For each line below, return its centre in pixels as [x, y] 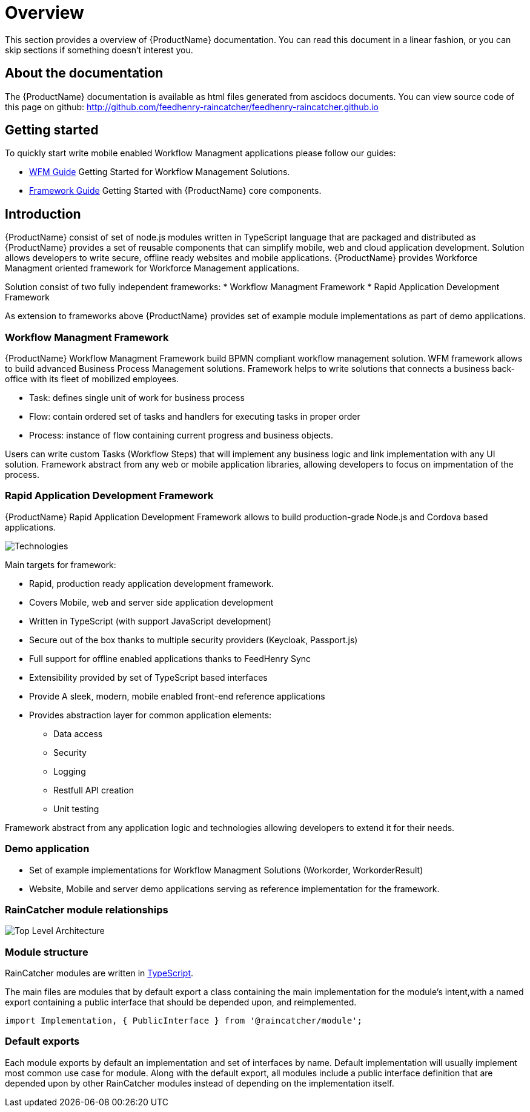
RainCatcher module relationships [87, 909]
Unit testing [76, 809]
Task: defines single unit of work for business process [137, 398]
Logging [70, 771]
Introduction [43, 214]
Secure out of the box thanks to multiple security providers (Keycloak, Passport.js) [194, 640]
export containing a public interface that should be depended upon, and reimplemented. [181, 1002]
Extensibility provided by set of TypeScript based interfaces [148, 677]
